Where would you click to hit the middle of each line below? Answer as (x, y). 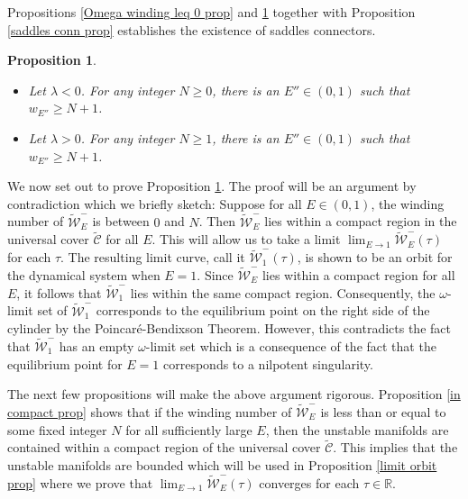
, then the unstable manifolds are (357, 429)
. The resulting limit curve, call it (153, 257)
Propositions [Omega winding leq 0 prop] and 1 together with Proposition (211, 12)
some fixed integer (57, 429)
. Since (215, 275)
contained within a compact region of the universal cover (164, 447)
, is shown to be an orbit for (375, 257)
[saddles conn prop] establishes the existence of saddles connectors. (192, 29)
